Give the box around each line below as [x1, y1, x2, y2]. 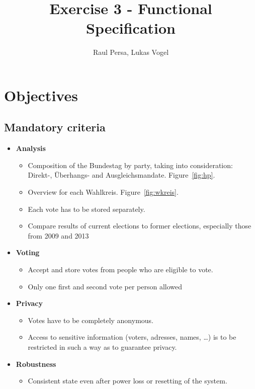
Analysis [16, 143, 46, 153]
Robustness [16, 358, 56, 369]
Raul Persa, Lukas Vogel [93, 47, 169, 57]
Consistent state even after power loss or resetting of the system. [28, 375, 227, 386]
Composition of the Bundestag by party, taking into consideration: [28, 160, 233, 170]
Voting [16, 247, 40, 258]
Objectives [4, 85, 78, 105]
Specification [86, 18, 176, 38]
